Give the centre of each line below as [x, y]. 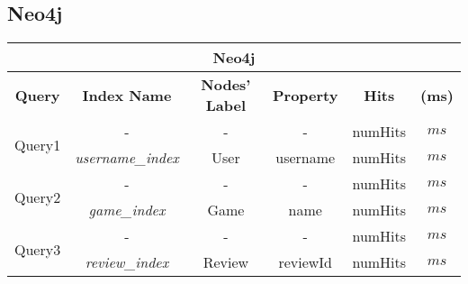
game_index [127, 210]
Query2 [38, 197]
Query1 [38, 144]
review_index [127, 262]
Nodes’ [226, 85]
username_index [127, 158]
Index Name [127, 95]
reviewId [305, 262]
